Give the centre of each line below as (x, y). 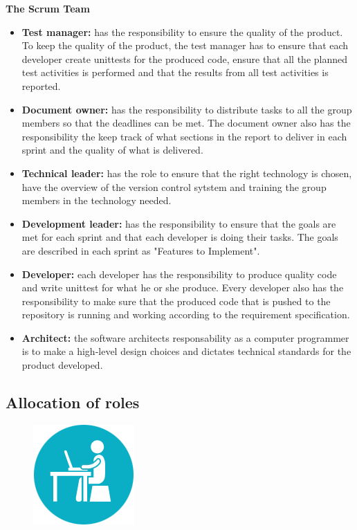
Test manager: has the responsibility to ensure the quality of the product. (182, 31)
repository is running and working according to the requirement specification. (186, 314)
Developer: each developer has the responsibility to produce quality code (179, 274)
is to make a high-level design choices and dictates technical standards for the (186, 351)
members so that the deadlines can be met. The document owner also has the (186, 123)
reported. (41, 85)
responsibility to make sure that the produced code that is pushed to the (176, 301)
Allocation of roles (73, 402)
